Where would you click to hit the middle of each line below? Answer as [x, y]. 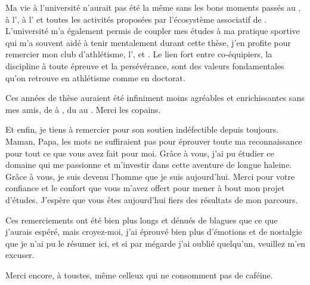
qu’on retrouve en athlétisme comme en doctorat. [95, 77]
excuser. [20, 255]
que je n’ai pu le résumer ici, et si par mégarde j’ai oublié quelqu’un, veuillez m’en [156, 243]
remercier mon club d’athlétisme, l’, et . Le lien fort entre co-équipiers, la [139, 54]
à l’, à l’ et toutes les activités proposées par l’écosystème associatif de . [136, 19]
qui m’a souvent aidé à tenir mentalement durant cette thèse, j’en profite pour [148, 42]
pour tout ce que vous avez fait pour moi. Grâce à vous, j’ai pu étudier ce [140, 153]
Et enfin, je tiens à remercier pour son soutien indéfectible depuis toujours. [142, 129]
